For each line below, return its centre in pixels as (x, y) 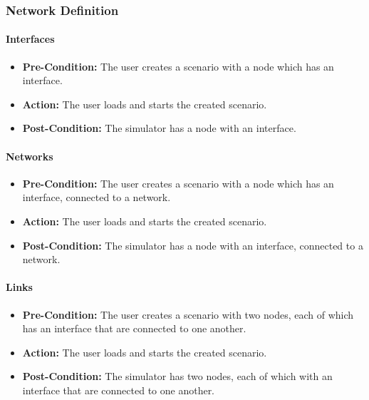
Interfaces (30, 39)
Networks (30, 156)
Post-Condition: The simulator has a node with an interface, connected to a (193, 245)
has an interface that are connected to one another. (134, 328)
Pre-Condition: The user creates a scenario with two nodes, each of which (188, 314)
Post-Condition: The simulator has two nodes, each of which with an (177, 376)
